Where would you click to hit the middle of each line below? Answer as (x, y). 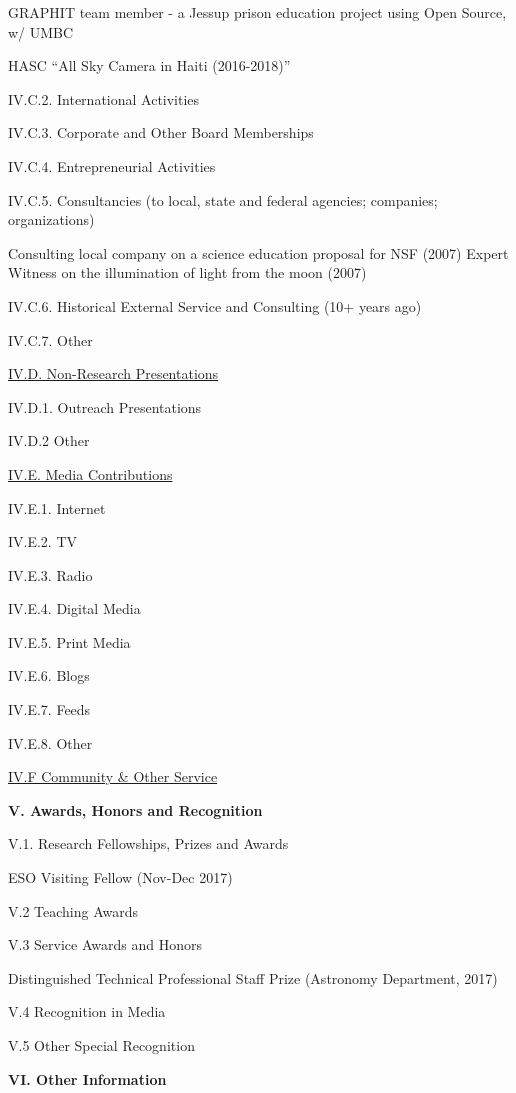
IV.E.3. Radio (50, 574)
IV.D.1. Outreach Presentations (105, 406)
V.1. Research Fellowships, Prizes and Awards (148, 843)
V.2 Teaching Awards (73, 910)
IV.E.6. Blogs (49, 675)
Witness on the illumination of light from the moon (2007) (187, 272)
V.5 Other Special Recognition (101, 1045)
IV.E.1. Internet (57, 507)
